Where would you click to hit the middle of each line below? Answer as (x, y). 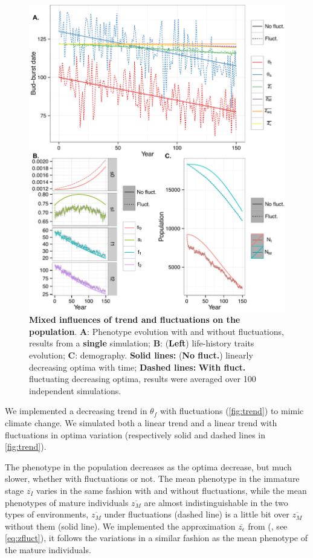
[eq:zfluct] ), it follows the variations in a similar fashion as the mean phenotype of (156, 538)
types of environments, (47, 514)
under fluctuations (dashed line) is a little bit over (197, 514)
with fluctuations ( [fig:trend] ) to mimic (232, 411)
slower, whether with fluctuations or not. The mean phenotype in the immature (152, 479)
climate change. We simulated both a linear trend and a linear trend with (141, 422)
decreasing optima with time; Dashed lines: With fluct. (137, 367)
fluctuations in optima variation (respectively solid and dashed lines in (135, 434)
